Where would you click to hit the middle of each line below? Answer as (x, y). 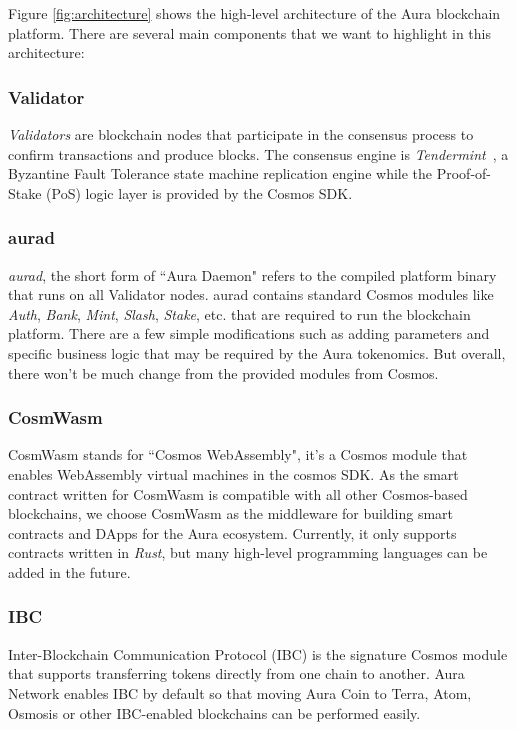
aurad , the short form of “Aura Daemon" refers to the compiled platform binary (252, 274)
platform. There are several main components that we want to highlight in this (249, 32)
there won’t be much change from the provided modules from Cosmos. (223, 372)
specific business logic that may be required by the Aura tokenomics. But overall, (257, 352)
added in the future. (69, 571)
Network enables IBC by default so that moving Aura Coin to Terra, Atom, (240, 692)
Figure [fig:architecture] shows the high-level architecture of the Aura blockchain (254, 13)
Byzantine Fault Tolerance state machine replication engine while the (220, 173)
